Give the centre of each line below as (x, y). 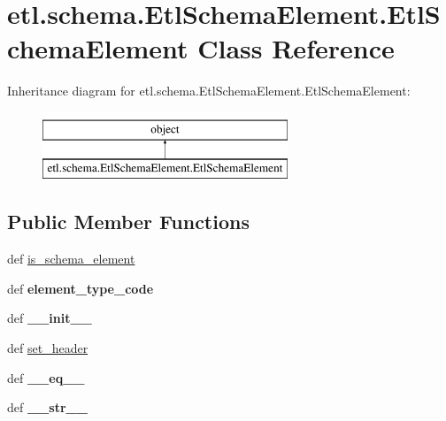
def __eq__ (46, 377)
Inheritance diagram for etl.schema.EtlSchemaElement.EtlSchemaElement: (209, 91)
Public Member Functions (128, 222)
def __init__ (50, 318)
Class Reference (296, 48)
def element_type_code (81, 288)
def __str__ (47, 407)
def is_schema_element (71, 259)
